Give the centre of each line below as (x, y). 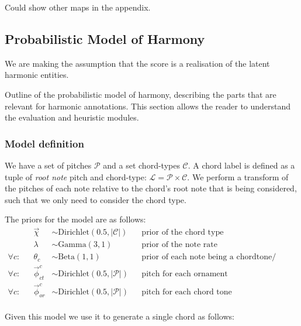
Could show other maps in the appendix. (78, 7)
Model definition (44, 143)
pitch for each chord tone (187, 292)
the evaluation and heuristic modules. (72, 117)
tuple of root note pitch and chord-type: (76, 176)
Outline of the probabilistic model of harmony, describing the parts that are (141, 94)
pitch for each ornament (185, 274)
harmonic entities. (37, 75)
